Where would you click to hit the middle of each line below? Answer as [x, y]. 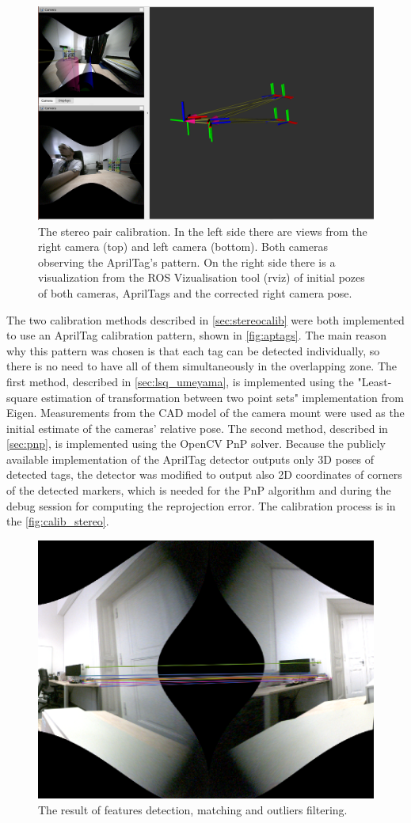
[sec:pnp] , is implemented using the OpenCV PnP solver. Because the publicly [196, 444]
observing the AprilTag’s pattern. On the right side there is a [187, 262]
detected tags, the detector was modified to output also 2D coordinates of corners [204, 474]
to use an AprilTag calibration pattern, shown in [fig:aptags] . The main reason [197, 335]
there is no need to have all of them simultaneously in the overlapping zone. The [202, 366]
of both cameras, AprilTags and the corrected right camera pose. [195, 292]
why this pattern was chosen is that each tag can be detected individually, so [193, 350]
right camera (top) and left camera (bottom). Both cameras [183, 247]
